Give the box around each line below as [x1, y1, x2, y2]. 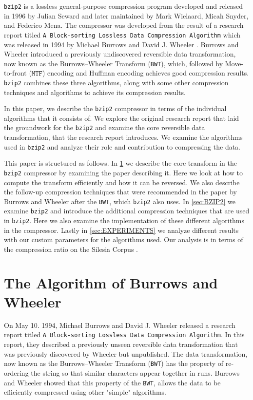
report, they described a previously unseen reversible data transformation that [4, 339, 238, 349]
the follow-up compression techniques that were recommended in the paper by [4, 187, 237, 197]
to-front [4, 68, 27, 78]
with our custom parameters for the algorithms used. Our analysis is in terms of [4, 234, 243, 245]
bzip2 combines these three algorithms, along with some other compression [4, 77, 229, 87]
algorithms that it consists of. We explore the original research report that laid [4, 113, 239, 123]
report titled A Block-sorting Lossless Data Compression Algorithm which [4, 29, 240, 39]
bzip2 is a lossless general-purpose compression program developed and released [4, 1, 243, 11]
